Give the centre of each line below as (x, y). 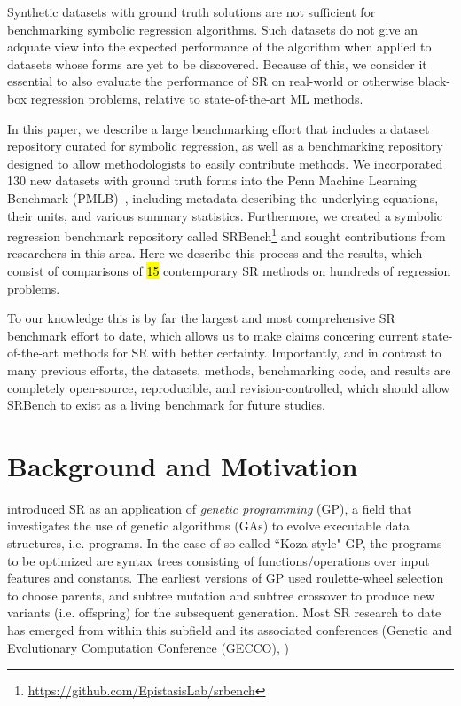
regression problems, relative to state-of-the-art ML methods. (197, 98)
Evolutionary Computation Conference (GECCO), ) (148, 647)
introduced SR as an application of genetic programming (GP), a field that (210, 508)
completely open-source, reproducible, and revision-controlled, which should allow (229, 387)
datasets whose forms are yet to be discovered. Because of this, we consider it (217, 63)
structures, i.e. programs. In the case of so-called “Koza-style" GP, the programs (225, 543)
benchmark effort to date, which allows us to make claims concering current (213, 335)
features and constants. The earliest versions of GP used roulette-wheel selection (226, 578)
